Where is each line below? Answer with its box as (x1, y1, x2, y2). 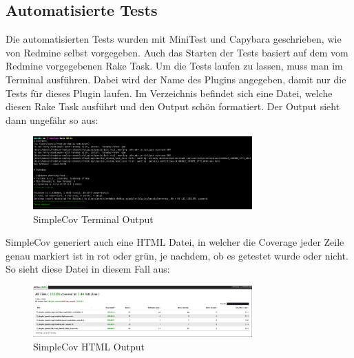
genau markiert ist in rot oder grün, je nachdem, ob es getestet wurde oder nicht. (6, 248, 348, 262)
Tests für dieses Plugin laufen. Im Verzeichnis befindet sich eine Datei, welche (6, 85, 333, 100)
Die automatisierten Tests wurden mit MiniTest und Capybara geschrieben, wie (6, 32, 342, 46)
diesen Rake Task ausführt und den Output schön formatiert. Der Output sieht (6, 99, 340, 114)
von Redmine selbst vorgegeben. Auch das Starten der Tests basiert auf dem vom (6, 45, 348, 59)
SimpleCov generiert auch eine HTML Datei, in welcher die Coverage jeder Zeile (6, 235, 344, 249)
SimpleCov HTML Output (33, 339, 145, 353)
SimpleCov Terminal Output (33, 211, 154, 226)
